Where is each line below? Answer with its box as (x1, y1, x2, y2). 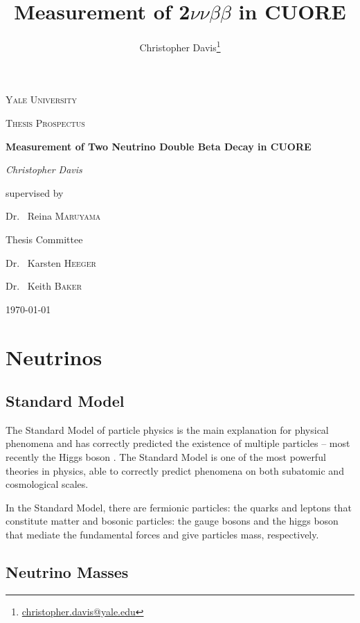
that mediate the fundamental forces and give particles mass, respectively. (6, 527, 319, 542)
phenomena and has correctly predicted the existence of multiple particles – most (6, 436, 350, 450)
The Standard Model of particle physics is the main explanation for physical (6, 422, 329, 437)
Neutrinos (6, 342, 102, 371)
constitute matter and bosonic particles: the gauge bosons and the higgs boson (6, 514, 339, 528)
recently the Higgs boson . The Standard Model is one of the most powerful (6, 450, 326, 464)
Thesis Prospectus (6, 115, 85, 130)
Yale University (6, 92, 77, 107)
